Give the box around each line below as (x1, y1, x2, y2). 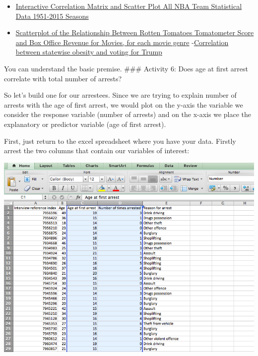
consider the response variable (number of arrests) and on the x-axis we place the (4, 109, 252, 119)
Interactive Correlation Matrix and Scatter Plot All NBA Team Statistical (15, 1, 242, 11)
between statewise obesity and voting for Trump (15, 47, 162, 57)
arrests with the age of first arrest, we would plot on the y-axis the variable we (4, 99, 243, 110)
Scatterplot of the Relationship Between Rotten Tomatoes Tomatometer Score (15, 27, 254, 38)
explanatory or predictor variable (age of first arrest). (4, 119, 166, 129)
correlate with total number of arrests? (4, 73, 122, 83)
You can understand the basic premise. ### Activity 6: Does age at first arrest (4, 63, 248, 73)
